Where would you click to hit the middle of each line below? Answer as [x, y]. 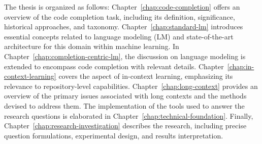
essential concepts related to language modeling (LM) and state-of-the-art [119, 36]
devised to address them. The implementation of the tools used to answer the [124, 105]
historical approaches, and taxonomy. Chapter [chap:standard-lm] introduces [124, 27]
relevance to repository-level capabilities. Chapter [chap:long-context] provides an [131, 86]
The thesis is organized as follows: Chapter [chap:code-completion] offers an [122, 7]
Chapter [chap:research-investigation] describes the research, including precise [125, 126]
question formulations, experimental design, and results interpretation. [114, 135]
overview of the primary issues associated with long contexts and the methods [125, 96]
